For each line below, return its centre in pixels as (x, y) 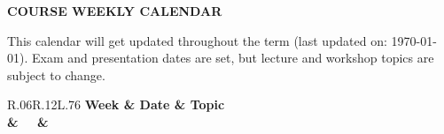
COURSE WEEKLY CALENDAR (115, 11)
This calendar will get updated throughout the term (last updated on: (197, 40)
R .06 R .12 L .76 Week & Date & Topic (116, 104)
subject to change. (56, 74)
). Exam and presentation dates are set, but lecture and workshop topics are (227, 58)
